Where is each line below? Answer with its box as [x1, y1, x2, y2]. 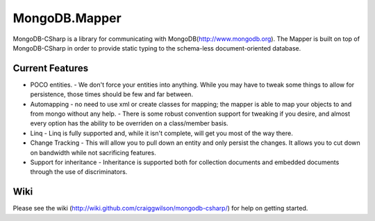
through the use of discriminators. [30, 168, 128, 176]
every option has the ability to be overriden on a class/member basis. [30, 119, 228, 127]
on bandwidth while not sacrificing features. [30, 148, 156, 157]
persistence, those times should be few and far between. [30, 90, 194, 98]
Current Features [12, 62, 89, 74]
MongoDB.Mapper [12, 10, 122, 26]
